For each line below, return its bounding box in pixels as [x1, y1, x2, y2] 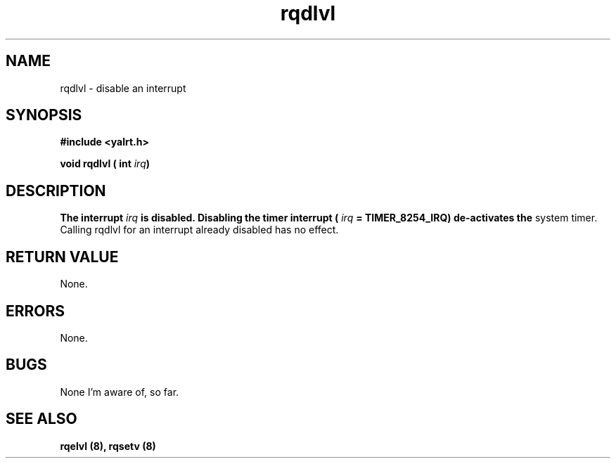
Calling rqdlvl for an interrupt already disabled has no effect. [60, 224, 339, 236]
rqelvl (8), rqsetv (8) [60, 439, 156, 452]
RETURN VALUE [6, 247, 119, 266]
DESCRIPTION [6, 181, 106, 200]
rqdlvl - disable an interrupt [60, 82, 186, 94]
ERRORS [6, 302, 65, 320]
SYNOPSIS [6, 106, 82, 124]
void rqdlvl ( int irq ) [60, 157, 150, 170]
